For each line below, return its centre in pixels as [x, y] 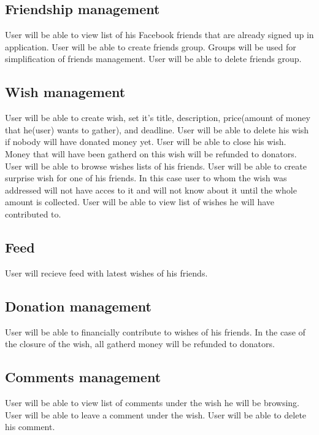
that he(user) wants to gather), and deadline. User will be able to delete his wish [157, 129]
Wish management [65, 92]
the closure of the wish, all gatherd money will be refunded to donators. [140, 344]
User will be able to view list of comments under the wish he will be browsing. [152, 402]
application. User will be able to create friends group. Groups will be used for [151, 46]
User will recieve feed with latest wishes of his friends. [106, 272]
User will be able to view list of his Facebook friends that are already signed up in [159, 35]
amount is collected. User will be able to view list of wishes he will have [140, 202]
